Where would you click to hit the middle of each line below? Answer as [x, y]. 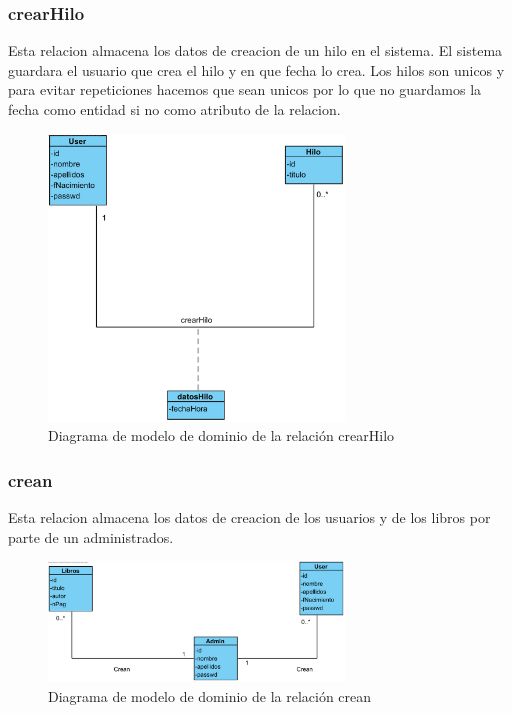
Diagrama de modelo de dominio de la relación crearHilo [221, 435]
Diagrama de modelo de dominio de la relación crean [210, 696]
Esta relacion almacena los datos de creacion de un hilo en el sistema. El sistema [255, 50]
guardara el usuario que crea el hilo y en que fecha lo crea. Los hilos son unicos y [256, 69]
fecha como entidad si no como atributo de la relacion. [174, 109]
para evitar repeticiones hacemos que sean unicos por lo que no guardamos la [245, 89]
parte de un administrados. [91, 536]
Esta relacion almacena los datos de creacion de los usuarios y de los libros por [249, 517]
